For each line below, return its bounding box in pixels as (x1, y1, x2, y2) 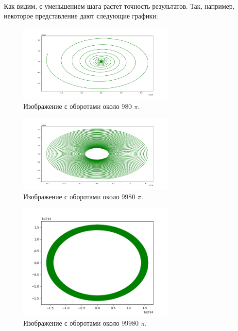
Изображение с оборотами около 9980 (23, 191, 136, 201)
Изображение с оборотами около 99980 (23, 318, 139, 328)
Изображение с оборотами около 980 (23, 101, 132, 111)
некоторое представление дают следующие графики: (4, 10, 158, 20)
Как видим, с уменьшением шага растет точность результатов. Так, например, (4, 1, 235, 11)
